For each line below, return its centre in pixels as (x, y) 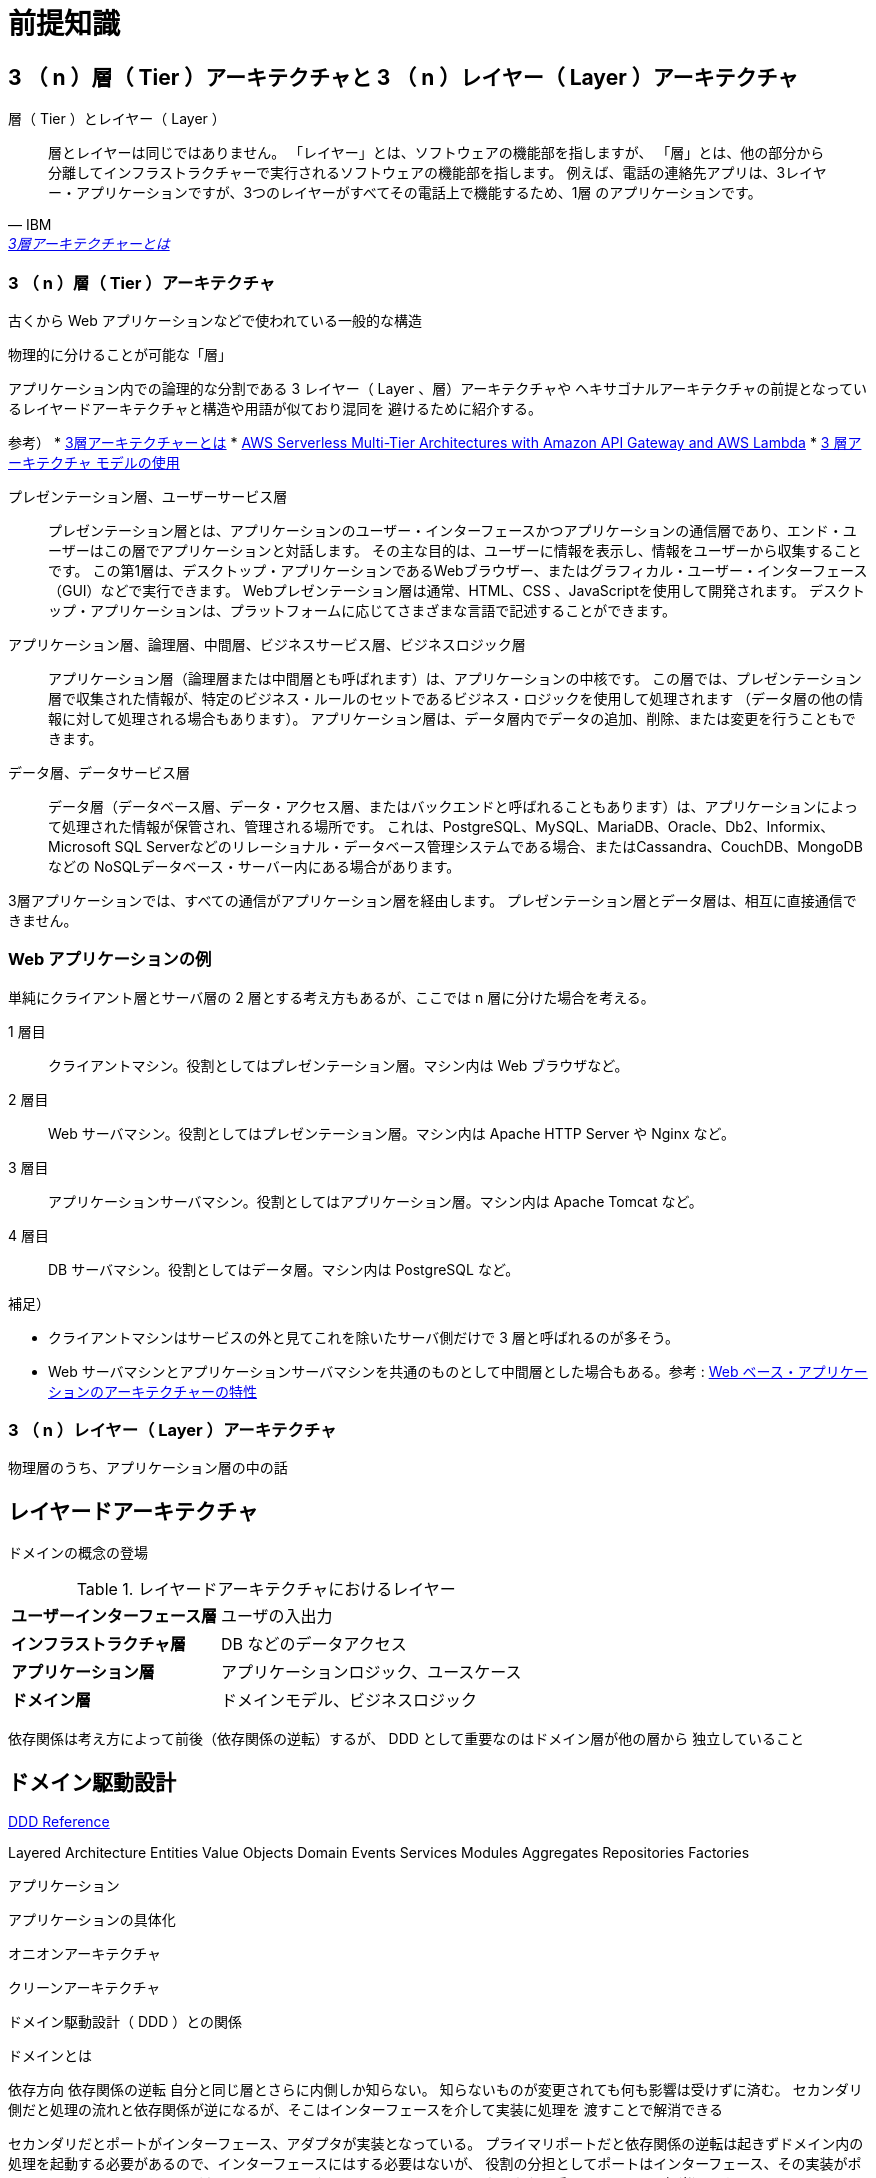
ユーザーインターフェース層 (114, 1616)
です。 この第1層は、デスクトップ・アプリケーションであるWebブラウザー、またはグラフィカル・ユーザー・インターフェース (458, 570)
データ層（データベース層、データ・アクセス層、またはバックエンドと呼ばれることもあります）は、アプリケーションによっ (453, 806)
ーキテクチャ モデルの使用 (94, 462)
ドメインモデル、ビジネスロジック (348, 1700)
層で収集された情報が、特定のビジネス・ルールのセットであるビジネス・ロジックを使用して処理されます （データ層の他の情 (456, 698)
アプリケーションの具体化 (92, 1920)
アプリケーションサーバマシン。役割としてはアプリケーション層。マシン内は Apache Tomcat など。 (375, 1201)
